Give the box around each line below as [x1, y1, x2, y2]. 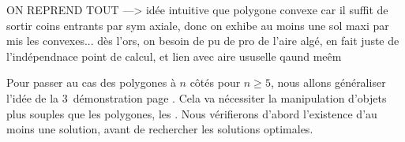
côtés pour [189, 74, 241, 91]
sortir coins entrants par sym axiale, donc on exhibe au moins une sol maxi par [6, 17, 389, 33]
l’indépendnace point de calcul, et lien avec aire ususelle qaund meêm [6, 47, 342, 64]
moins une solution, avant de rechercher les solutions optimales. [6, 121, 313, 137]
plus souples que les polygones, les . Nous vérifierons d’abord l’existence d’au [6, 105, 377, 121]
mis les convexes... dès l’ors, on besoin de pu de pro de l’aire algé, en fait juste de [6, 32, 399, 49]
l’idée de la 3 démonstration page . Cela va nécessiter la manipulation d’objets [6, 89, 387, 106]
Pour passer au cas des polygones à [6, 74, 176, 91]
